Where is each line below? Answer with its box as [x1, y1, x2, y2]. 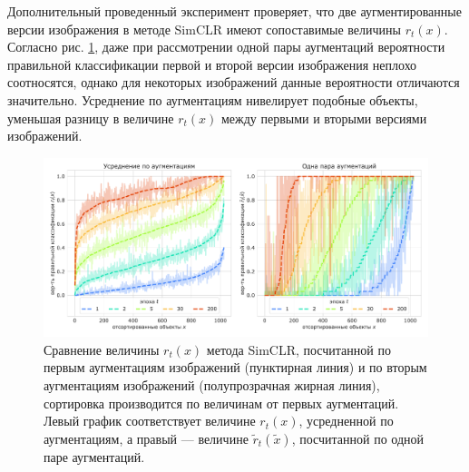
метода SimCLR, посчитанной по [206, 339, 391, 359]
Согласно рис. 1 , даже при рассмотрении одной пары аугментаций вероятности [7, 37, 445, 56]
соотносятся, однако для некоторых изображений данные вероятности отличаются [7, 73, 460, 92]
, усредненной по [298, 411, 394, 430]
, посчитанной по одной [291, 428, 425, 447]
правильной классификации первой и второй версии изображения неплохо [7, 54, 417, 74]
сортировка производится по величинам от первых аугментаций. [44, 393, 399, 412]
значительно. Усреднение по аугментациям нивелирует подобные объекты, [7, 90, 418, 109]
